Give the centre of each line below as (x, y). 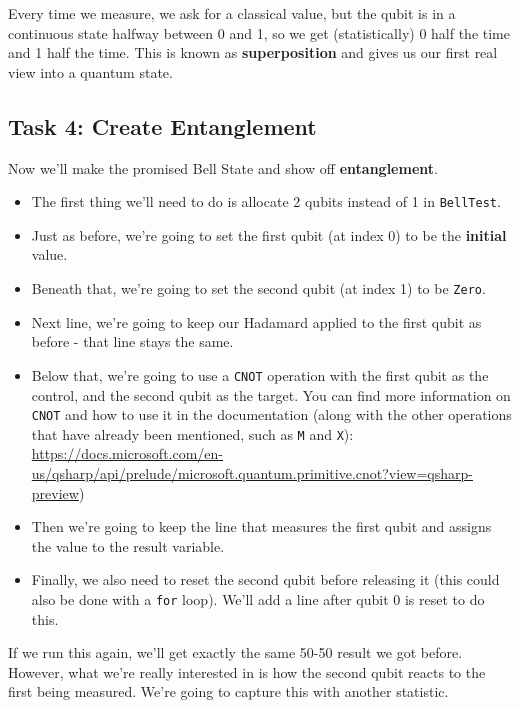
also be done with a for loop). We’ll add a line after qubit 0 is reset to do (258, 598)
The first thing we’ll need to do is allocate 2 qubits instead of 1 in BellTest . (266, 201)
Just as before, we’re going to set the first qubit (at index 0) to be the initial (269, 234)
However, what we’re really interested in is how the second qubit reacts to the (247, 671)
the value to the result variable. (128, 545)
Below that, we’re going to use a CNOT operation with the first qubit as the (260, 374)
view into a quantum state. (90, 71)
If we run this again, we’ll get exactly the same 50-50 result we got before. (235, 652)
